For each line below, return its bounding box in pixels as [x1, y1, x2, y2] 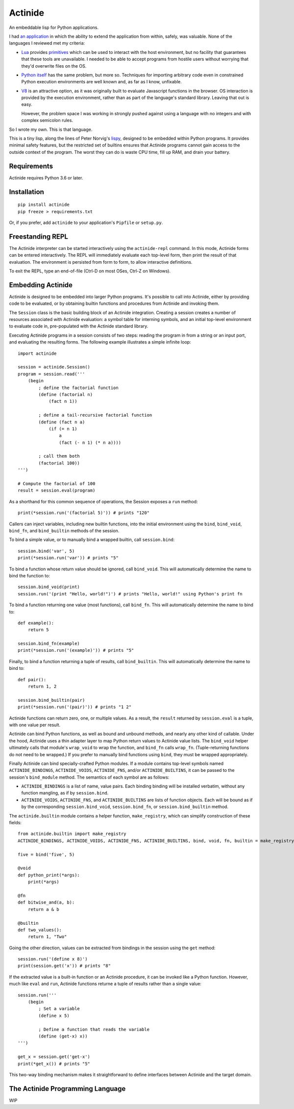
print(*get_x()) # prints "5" [18, 1061, 91, 1066]
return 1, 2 [27, 684, 57, 690]
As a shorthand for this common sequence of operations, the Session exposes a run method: [9, 498, 198, 504]
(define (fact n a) [38, 419, 85, 425]
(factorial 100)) [38, 460, 80, 466]
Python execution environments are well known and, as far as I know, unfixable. [21, 79, 182, 85]
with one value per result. [9, 722, 61, 728]
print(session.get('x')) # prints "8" [18, 963, 111, 969]
